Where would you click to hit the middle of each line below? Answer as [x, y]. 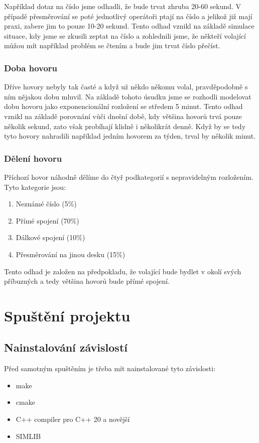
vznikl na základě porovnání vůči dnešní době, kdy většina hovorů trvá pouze [123, 116]
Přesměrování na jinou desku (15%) [71, 254]
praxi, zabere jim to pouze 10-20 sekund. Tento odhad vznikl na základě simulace [129, 26]
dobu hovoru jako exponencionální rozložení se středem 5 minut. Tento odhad [123, 106]
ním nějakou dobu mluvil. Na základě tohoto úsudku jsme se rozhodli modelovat [128, 96]
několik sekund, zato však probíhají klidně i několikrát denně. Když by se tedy [125, 126]
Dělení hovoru [33, 158]
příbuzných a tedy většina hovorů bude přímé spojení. [87, 281]
